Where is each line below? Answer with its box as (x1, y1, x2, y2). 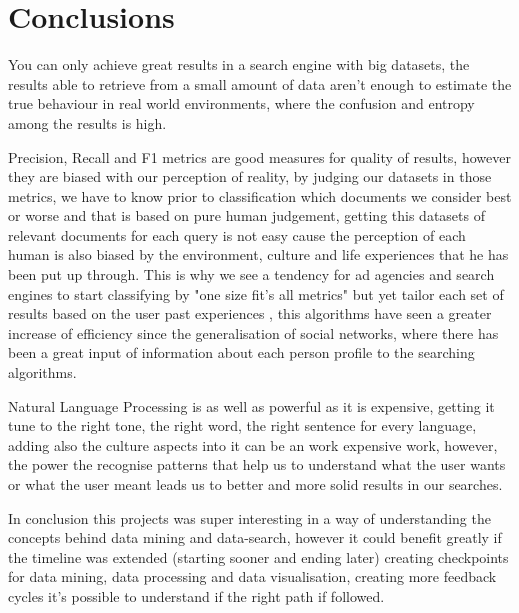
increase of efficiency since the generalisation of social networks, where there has (8, 322, 499, 343)
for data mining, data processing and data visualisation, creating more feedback (8, 566, 497, 587)
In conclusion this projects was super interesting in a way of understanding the (8, 507, 491, 528)
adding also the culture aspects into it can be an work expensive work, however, (8, 434, 498, 455)
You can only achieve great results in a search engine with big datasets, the (8, 54, 470, 75)
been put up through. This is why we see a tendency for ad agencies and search (8, 264, 495, 285)
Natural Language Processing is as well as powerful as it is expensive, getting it (8, 395, 495, 416)
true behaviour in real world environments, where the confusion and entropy (8, 93, 475, 114)
